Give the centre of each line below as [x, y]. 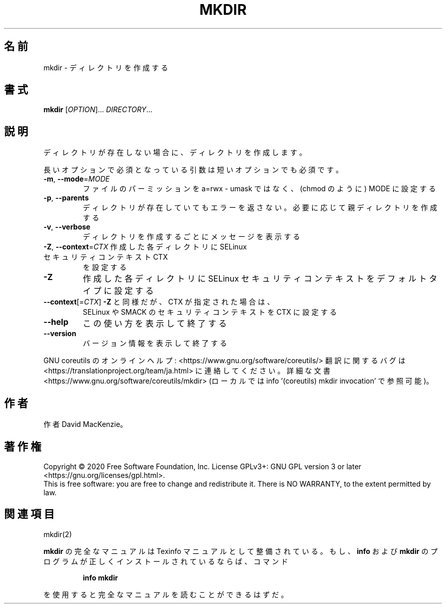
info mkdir [100, 577]
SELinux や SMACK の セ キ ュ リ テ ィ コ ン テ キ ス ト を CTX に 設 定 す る [210, 312]
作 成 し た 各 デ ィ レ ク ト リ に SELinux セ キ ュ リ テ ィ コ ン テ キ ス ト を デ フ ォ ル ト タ [260, 279]
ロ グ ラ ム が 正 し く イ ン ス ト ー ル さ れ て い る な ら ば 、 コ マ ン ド [166, 561]
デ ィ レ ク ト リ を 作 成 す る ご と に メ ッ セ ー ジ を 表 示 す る [191, 237]
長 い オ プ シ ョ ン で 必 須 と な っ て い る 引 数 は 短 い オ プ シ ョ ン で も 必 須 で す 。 [193, 170]
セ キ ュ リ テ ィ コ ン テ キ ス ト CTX [106, 257]
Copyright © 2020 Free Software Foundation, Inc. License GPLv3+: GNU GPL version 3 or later [202, 466]
